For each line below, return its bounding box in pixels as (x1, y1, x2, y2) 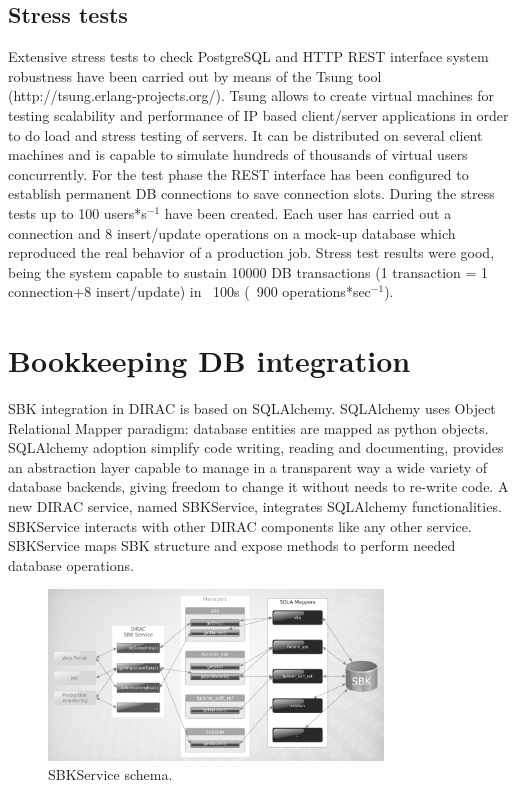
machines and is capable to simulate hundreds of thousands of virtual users (8, 144, 468, 165)
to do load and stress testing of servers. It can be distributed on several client (8, 124, 483, 145)
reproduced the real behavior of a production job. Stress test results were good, (8, 242, 495, 263)
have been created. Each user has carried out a (164, 202, 452, 223)
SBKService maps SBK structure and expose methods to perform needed (8, 535, 456, 556)
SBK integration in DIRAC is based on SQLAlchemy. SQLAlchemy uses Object (8, 398, 496, 419)
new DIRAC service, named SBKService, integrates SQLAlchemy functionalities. (8, 496, 502, 517)
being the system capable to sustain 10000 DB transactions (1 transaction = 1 (8, 261, 489, 282)
